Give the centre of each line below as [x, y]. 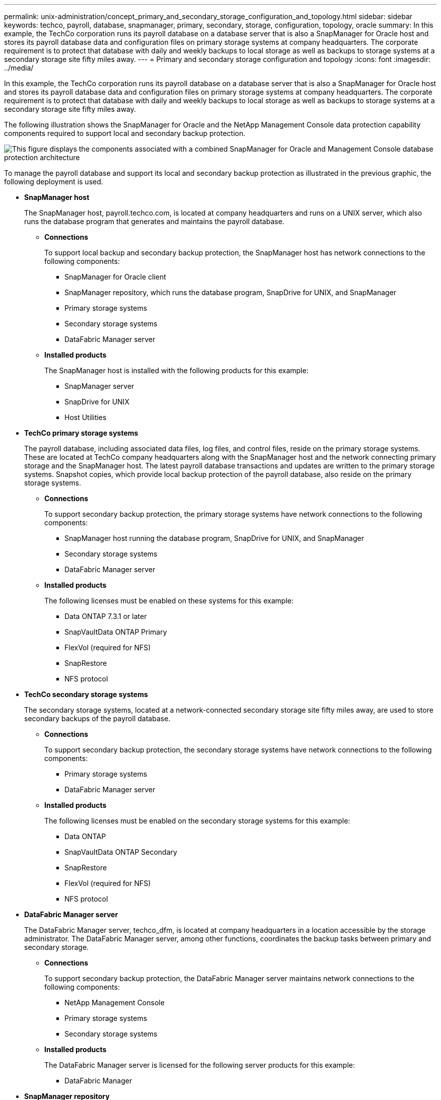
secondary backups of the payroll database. [97, 718]
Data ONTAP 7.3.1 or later [106, 616]
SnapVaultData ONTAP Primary [116, 632]
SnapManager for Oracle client [115, 277]
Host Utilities [86, 417]
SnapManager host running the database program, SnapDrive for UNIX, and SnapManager [214, 538]
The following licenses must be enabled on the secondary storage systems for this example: [197, 821]
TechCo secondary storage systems [86, 694]
